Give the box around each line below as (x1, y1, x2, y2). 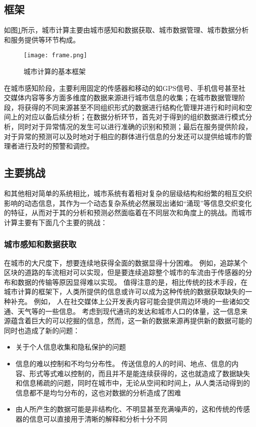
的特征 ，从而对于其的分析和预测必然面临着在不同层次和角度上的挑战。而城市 (4, 207, 252, 218)
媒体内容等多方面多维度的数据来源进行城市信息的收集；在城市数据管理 (10, 92, 238, 103)
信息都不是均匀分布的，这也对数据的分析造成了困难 (15, 387, 181, 397)
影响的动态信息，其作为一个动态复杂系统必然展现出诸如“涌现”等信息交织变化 (4, 197, 252, 208)
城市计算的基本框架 (24, 66, 86, 77)
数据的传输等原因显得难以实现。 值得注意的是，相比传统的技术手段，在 (17, 276, 248, 287)
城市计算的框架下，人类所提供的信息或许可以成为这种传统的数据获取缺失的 (4, 286, 245, 297)
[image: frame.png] (24, 52, 87, 59)
